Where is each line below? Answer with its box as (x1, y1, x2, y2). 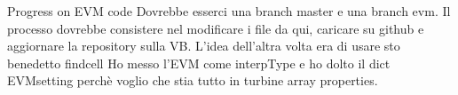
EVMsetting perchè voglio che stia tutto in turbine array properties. (7, 71, 378, 90)
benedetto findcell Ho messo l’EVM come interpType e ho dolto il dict (7, 53, 391, 72)
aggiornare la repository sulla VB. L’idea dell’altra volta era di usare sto (7, 36, 400, 55)
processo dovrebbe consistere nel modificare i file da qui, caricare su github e (7, 19, 424, 37)
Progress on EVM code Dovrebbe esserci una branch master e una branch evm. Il (7, 2, 451, 20)
